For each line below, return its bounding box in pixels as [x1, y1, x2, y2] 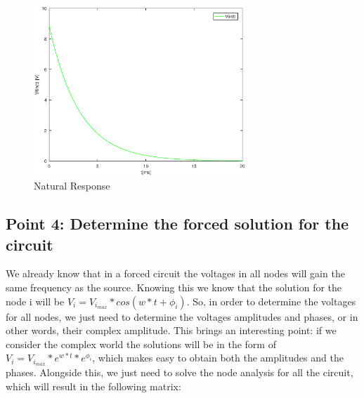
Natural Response [34, 178, 110, 193]
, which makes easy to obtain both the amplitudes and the [92, 350, 344, 365]
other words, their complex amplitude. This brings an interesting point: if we [6, 323, 337, 338]
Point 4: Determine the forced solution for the [6, 213, 349, 234]
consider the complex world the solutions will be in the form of [6, 336, 276, 351]
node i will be [6, 293, 65, 308]
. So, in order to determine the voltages [186, 293, 356, 308]
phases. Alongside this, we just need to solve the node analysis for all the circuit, [6, 365, 353, 380]
